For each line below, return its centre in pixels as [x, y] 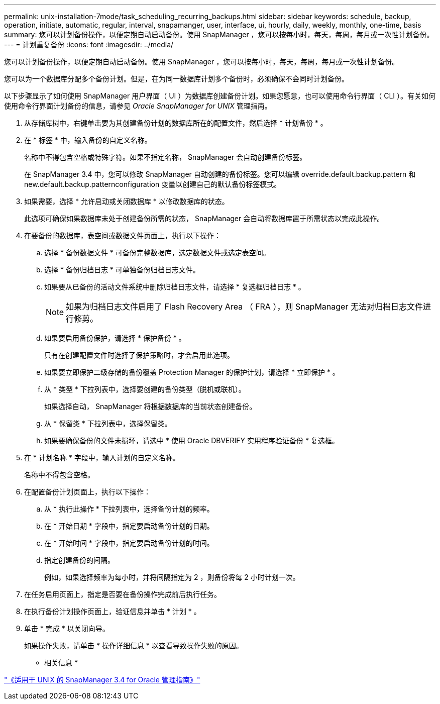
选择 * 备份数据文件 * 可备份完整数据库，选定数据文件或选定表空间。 [157, 253]
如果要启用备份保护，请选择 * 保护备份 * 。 [115, 338]
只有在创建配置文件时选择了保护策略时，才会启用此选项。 [139, 355]
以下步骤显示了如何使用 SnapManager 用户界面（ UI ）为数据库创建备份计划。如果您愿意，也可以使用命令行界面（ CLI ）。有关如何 [220, 96]
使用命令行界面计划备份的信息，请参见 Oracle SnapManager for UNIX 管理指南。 [138, 106]
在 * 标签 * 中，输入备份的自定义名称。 [88, 140]
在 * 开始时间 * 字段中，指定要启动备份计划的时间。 [129, 543]
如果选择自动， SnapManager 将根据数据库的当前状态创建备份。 [150, 406]
